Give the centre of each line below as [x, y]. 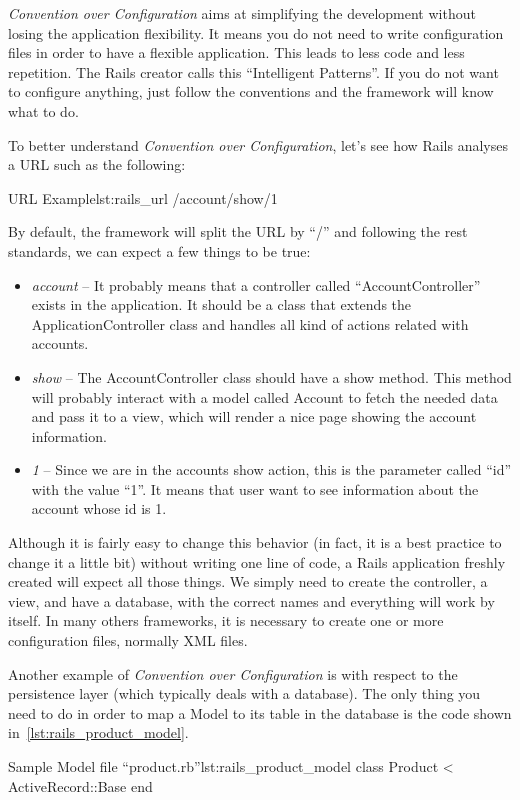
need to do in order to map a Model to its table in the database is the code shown [260, 712]
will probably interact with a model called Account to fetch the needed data [264, 396]
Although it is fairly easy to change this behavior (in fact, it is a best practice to [255, 542]
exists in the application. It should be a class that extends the [221, 304]
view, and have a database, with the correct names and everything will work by [251, 600]
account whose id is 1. [99, 508]
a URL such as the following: [97, 164]
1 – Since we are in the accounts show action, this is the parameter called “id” [271, 469]
